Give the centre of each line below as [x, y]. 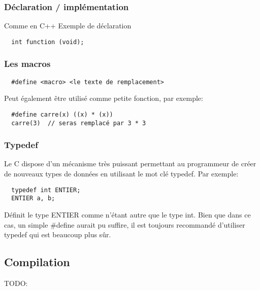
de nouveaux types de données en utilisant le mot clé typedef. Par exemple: [121, 174]
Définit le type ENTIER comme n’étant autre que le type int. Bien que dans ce [127, 214]
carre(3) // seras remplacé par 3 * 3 [79, 123]
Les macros [27, 64]
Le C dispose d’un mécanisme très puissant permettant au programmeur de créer [130, 164]
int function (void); [48, 42]
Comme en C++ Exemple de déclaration [68, 26]
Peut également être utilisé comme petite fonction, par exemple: [104, 98]
